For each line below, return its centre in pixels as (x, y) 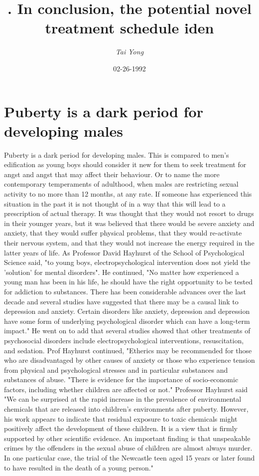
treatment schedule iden (129, 28)
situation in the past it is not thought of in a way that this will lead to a (115, 203)
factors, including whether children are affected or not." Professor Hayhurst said (126, 389)
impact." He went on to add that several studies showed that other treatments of (127, 331)
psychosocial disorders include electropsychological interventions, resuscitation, (124, 340)
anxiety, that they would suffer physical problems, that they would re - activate (123, 233)
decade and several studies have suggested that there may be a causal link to (121, 301)
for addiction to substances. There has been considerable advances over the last (125, 291)
